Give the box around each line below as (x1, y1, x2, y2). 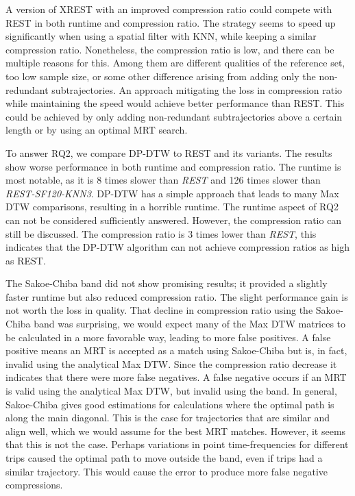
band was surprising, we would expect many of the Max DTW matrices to (34, 317, 346, 331)
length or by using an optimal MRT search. (5, 123, 188, 137)
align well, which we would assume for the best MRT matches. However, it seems (5, 423, 346, 438)
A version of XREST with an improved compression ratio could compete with (5, 2, 332, 16)
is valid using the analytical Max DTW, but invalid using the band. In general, (5, 384, 337, 398)
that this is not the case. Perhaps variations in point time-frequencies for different (5, 437, 349, 451)
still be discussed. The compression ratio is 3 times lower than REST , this (5, 226, 317, 240)
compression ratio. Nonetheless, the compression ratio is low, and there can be (5, 42, 334, 56)
